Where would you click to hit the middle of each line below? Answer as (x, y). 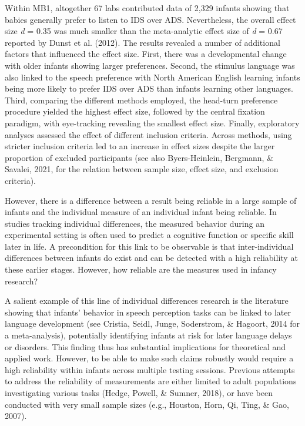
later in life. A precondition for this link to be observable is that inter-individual (149, 246)
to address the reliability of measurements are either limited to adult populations (151, 381)
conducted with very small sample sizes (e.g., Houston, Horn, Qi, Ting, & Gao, (147, 404)
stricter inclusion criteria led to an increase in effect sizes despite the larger (140, 146)
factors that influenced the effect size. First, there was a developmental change (146, 54)
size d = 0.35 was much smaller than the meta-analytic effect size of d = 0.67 (144, 31)
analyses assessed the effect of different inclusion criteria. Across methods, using (148, 134)
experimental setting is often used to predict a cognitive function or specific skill (149, 235)
